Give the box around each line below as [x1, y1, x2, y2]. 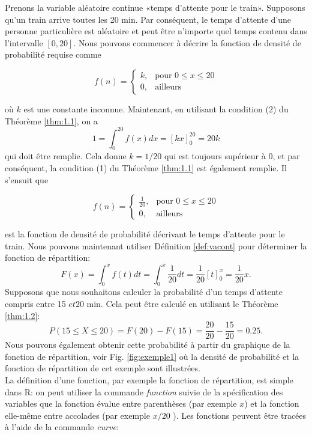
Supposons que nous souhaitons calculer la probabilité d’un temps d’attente [5, 285, 283, 298]
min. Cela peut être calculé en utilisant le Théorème [86, 297, 278, 309]
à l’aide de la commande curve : [5, 421, 119, 433]
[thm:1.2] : [5, 309, 40, 321]
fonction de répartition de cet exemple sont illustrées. [5, 362, 200, 374]
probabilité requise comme [5, 48, 101, 61]
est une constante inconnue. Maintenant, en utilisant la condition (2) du [23, 102, 289, 115]
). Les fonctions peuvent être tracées [173, 409, 307, 421]
